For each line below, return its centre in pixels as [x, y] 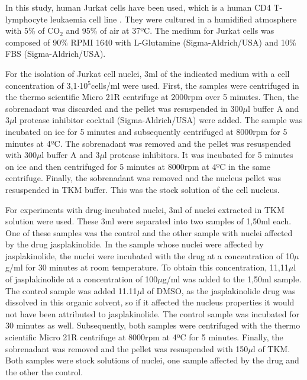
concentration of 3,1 [41, 85]
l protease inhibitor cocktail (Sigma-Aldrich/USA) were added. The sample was [159, 120]
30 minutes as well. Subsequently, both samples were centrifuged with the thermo [153, 325]
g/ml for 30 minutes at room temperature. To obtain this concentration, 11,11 [147, 267]
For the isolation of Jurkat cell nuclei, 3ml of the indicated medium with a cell [148, 73]
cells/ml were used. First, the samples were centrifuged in [195, 85]
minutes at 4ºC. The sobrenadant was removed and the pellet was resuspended [148, 143]
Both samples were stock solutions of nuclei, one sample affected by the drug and [152, 360]
